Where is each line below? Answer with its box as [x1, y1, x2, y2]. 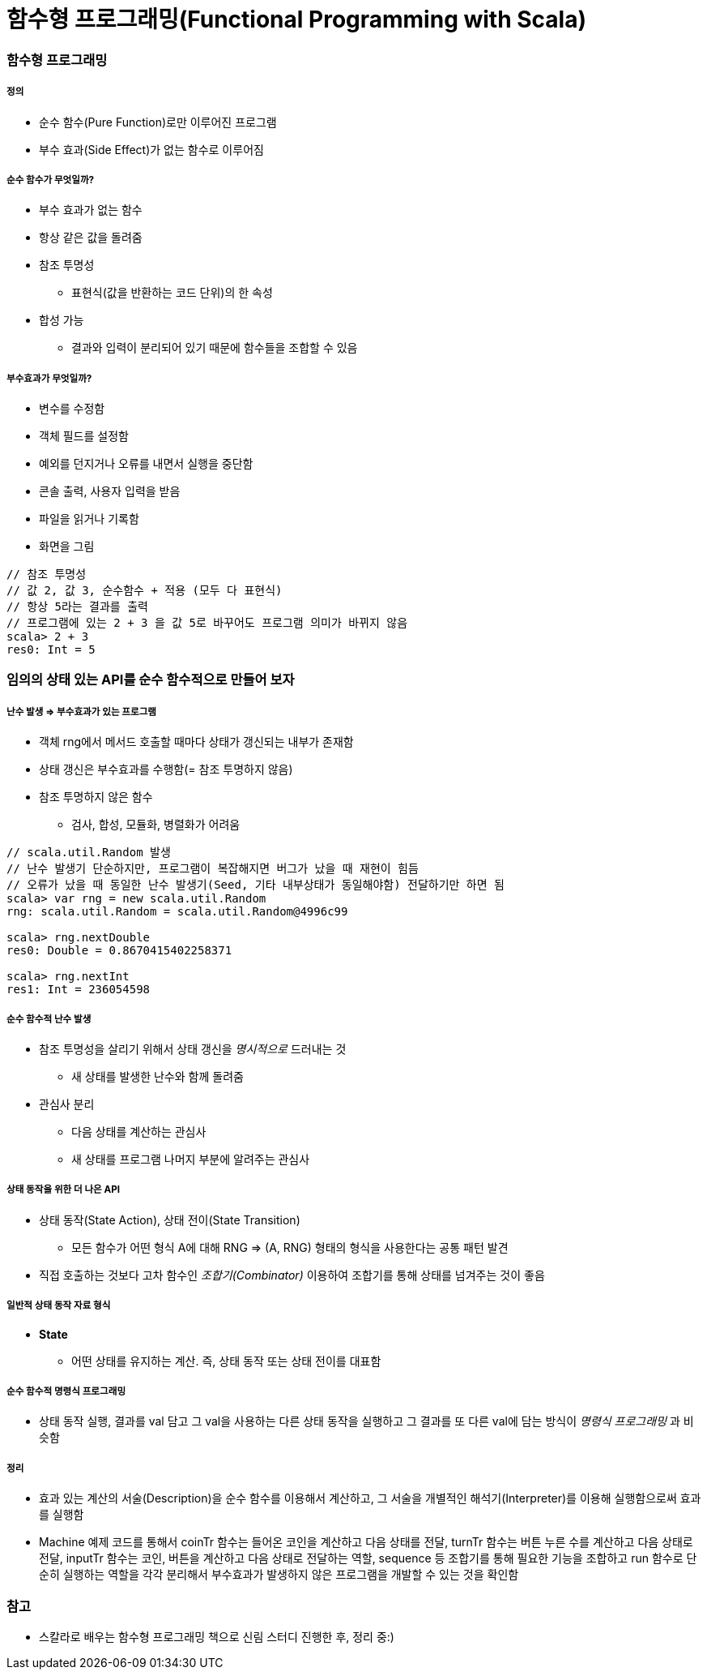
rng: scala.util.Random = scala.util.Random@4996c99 [6, 905, 348, 919]
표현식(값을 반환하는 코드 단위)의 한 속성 [71, 285, 273, 300]
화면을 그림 [39, 539, 95, 554]
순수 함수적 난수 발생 [6, 1013, 92, 1025]
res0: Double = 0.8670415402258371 [6, 944, 232, 958]
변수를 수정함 [39, 401, 105, 416]
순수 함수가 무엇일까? [6, 174, 95, 186]
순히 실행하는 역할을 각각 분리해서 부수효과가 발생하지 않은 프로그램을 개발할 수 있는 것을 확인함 [39, 1567, 519, 1582]
